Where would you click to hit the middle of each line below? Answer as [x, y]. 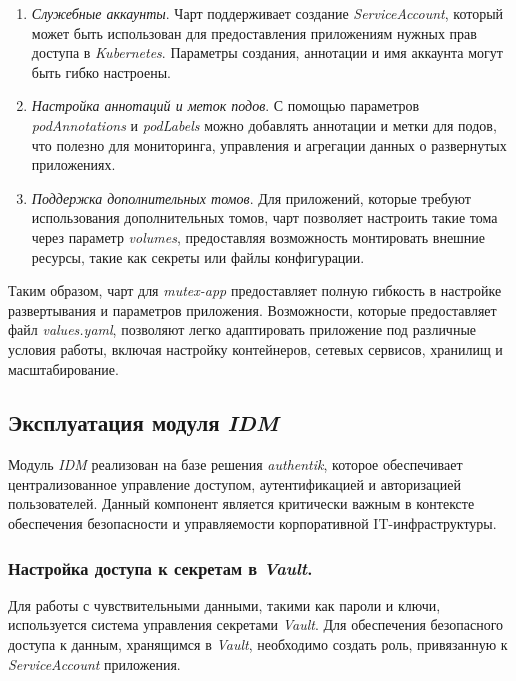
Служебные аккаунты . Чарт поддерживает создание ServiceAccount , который [267, 13]
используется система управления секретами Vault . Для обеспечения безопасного [256, 624]
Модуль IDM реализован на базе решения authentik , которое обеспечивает [235, 464]
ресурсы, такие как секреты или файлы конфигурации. [198, 256]
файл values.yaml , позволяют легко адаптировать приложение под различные [242, 329]
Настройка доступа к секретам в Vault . [160, 567]
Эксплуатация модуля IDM [143, 422]
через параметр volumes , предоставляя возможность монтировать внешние [258, 236]
